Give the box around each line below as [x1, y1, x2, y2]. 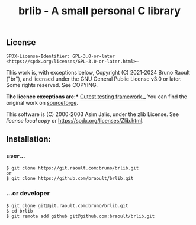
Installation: [6, 134, 52, 144]
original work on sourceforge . [6, 99, 79, 106]
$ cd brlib [6, 208, 33, 214]
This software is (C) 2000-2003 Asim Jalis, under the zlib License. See [6, 111, 179, 118]
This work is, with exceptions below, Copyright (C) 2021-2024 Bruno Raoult [6, 69, 191, 76]
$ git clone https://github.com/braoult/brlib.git [6, 176, 134, 182]
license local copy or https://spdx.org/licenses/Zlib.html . [6, 117, 144, 124]
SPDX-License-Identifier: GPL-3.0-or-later [6, 53, 115, 59]
